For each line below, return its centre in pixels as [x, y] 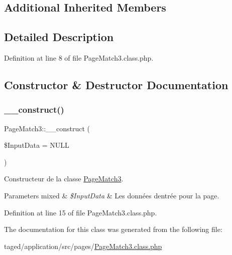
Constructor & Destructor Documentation [116, 84]
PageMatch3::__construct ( [47, 128]
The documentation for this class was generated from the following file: [113, 229]
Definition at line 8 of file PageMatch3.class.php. [79, 57]
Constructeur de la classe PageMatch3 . [64, 179]
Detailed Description [59, 37]
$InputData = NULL [37, 145]
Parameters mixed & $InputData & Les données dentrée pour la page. [112, 195]
